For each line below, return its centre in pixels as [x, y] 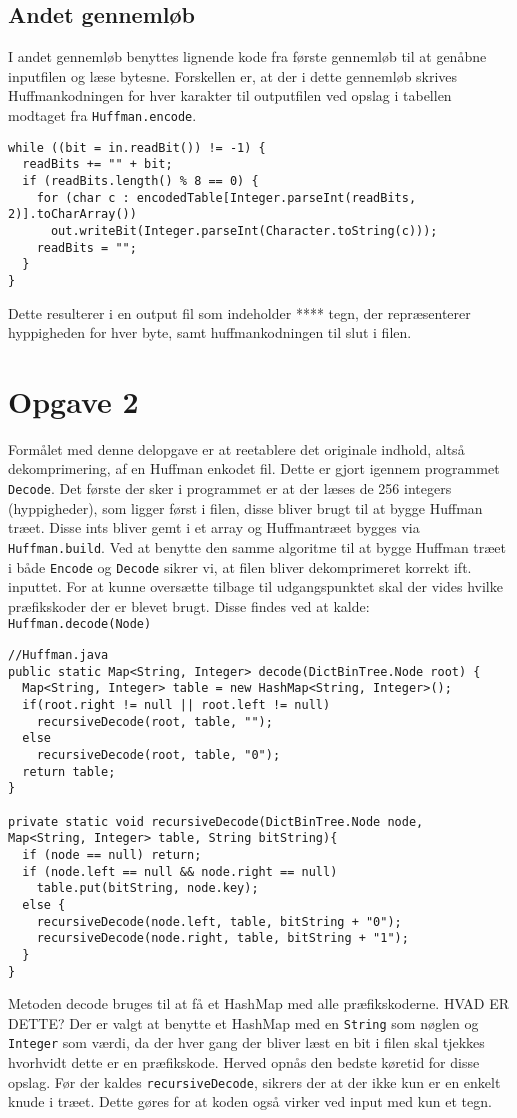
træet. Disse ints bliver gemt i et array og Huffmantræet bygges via [214, 527]
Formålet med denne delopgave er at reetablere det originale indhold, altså [236, 448]
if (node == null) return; [112, 854]
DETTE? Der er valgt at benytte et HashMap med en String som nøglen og [243, 1022]
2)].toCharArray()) [72, 214]
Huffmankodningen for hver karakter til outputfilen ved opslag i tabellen [230, 95]
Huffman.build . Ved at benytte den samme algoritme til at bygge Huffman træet [257, 546]
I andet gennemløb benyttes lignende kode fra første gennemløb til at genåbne [247, 56]
